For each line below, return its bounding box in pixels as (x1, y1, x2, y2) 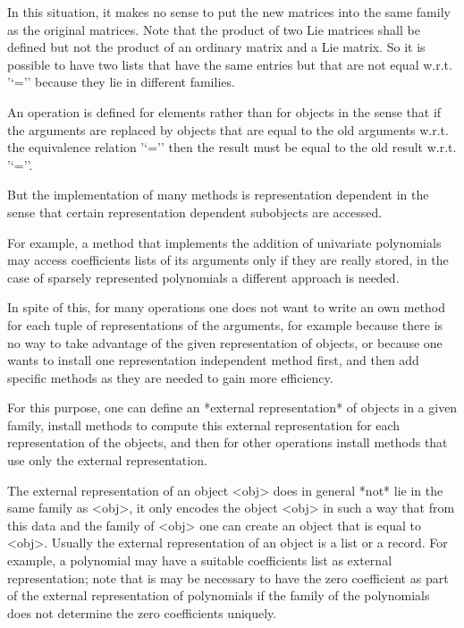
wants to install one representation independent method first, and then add (7, 351, 419, 369)
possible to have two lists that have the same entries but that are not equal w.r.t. (7, 55, 452, 73)
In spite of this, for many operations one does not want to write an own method (7, 298, 446, 317)
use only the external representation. (7, 451, 207, 470)
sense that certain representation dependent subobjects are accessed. (7, 202, 383, 221)
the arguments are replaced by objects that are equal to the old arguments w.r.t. (7, 120, 449, 139)
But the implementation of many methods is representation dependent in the (7, 185, 429, 204)
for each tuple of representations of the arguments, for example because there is (7, 315, 443, 334)
